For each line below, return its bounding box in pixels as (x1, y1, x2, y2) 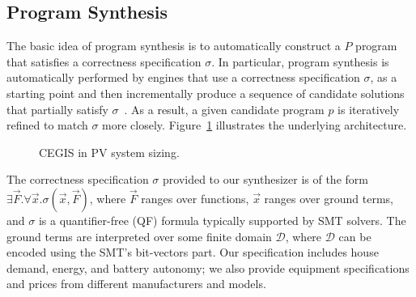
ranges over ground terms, (264, 189, 393, 206)
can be (338, 227, 371, 244)
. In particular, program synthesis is (211, 53, 389, 70)
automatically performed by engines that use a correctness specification (6, 69, 360, 86)
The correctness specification (6, 171, 149, 188)
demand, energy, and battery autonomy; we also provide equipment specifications (6, 259, 410, 276)
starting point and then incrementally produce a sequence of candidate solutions (6, 84, 405, 101)
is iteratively (337, 100, 400, 117)
